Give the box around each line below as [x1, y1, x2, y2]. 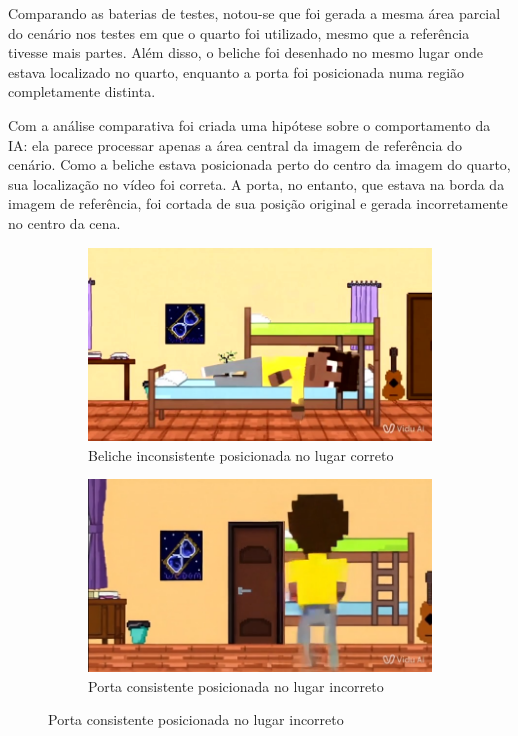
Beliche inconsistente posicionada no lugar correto [88, 444, 394, 465]
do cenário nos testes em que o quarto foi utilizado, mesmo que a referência [8, 22, 470, 43]
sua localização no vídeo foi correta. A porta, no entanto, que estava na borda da [8, 173, 505, 194]
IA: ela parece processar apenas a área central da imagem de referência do [8, 134, 462, 155]
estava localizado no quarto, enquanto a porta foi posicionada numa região [8, 61, 465, 82]
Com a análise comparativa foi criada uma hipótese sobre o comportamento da [8, 114, 491, 135]
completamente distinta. [8, 81, 156, 102]
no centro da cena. [8, 212, 121, 233]
